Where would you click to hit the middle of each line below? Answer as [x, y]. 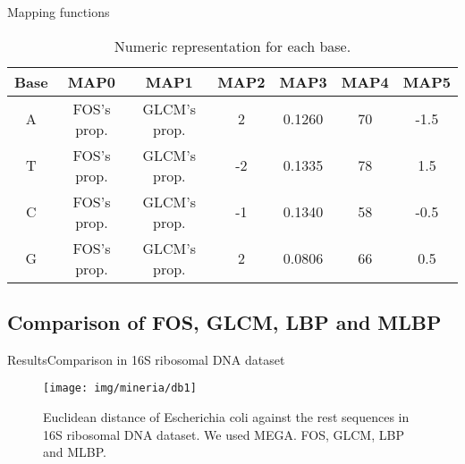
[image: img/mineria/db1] [120, 388]
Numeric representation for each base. [232, 46]
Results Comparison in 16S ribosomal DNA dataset [146, 359]
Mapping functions [59, 12]
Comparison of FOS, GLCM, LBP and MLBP [224, 321]
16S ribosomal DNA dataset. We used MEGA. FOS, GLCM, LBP [224, 434]
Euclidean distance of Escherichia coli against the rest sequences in [226, 417]
